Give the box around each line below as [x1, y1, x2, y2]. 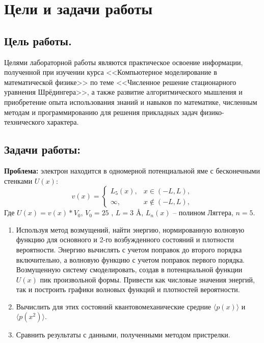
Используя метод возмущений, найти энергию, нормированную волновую [16, 224, 245, 235]
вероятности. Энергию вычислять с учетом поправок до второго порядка [16, 244, 242, 254]
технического [4, 117, 45, 127]
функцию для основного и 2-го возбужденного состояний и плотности [16, 234, 234, 245]
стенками [4, 175, 33, 186]
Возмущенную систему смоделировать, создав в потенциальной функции [16, 264, 243, 275]
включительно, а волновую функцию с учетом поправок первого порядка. [16, 254, 245, 265]
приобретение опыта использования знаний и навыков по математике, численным [4, 96, 257, 107]
